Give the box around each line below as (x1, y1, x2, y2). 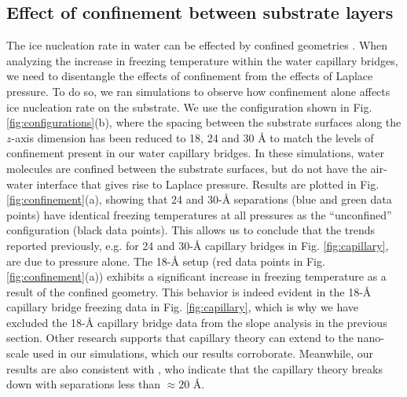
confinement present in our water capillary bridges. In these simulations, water (6, 145, 384, 161)
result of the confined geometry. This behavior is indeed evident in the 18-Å (6, 283, 372, 300)
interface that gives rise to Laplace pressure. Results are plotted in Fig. (36, 175, 379, 192)
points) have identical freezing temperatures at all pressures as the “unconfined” (6, 206, 392, 222)
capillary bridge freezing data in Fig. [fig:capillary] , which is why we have (6, 299, 359, 315)
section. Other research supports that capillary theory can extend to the (6, 329, 354, 346)
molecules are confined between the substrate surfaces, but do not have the (6, 160, 367, 176)
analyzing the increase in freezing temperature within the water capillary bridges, (6, 52, 398, 68)
